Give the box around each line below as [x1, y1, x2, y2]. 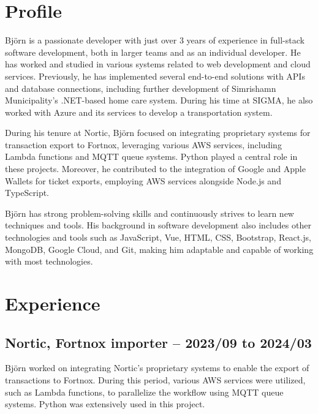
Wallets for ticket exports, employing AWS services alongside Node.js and [5, 174, 281, 187]
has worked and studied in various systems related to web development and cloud [5, 58, 311, 70]
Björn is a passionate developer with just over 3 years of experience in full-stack [5, 34, 305, 47]
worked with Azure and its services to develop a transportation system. [5, 105, 273, 118]
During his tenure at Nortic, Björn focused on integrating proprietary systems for [5, 126, 311, 139]
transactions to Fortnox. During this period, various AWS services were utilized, [5, 373, 306, 386]
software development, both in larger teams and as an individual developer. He [5, 45, 301, 58]
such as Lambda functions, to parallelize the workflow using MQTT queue [5, 385, 284, 398]
